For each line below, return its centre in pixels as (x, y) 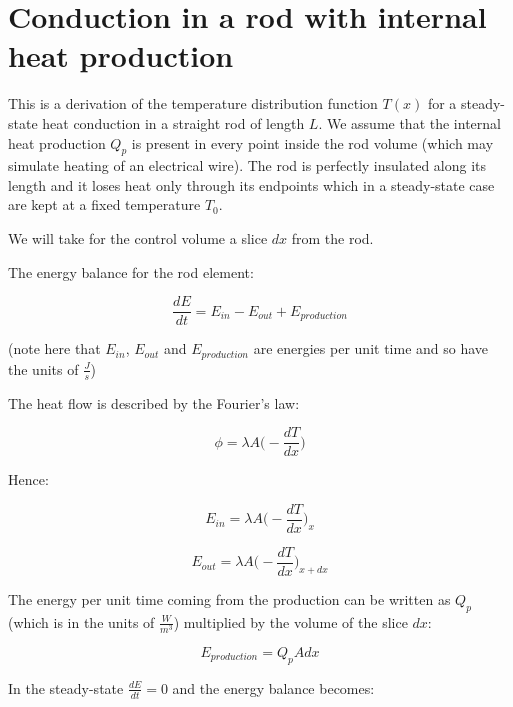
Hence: (28, 479)
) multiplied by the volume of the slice (290, 621)
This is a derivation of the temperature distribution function (193, 103)
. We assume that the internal (409, 122)
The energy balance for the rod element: (131, 271)
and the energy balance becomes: (273, 687)
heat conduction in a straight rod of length (173, 122)
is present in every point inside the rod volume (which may (312, 142)
